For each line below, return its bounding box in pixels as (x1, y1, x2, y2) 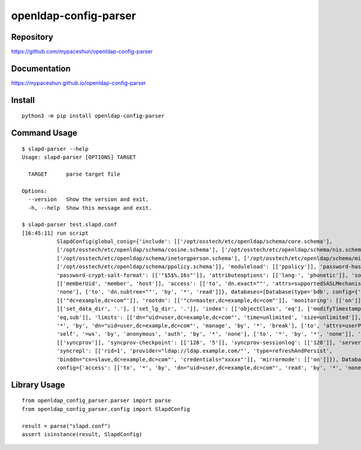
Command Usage (11, 128, 78, 138)
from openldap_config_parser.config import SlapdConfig (22, 405, 190, 412)
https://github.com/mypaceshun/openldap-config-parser (11, 48, 153, 55)
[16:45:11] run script (22, 229, 89, 236)
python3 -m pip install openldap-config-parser (22, 112, 165, 120)
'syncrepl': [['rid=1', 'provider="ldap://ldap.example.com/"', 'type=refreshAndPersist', (56, 348, 333, 354)
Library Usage (11, 380, 66, 390)
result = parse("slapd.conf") (22, 422, 111, 430)
